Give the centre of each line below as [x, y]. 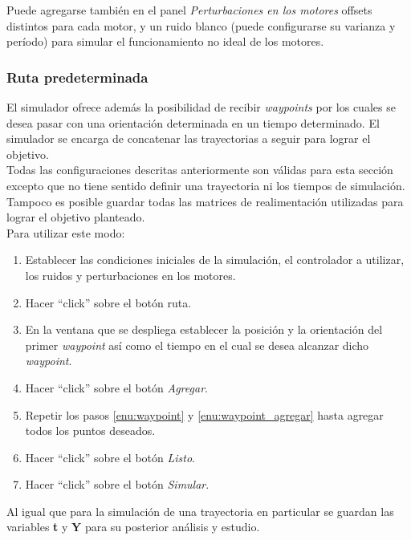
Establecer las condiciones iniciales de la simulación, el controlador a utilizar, [215, 260]
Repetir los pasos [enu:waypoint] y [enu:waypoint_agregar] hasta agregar [204, 414]
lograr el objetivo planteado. [76, 217]
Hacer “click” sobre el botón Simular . [117, 484]
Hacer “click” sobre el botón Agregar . [116, 387]
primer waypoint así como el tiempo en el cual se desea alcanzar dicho [197, 345]
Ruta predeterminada [77, 77]
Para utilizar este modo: [66, 232]
